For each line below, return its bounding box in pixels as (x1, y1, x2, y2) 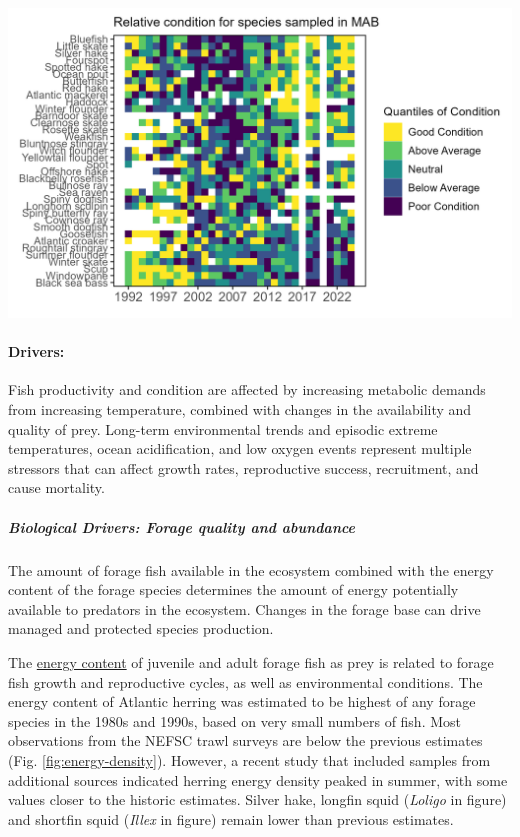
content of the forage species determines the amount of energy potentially (8, 579, 459, 600)
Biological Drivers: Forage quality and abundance (8, 516, 356, 537)
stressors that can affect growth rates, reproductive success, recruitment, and (8, 457, 479, 478)
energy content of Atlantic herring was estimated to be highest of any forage (8, 691, 476, 712)
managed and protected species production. (8, 618, 274, 639)
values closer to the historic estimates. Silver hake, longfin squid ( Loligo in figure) (8, 789, 507, 810)
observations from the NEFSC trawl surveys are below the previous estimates (8, 730, 483, 751)
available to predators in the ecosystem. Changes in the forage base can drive (8, 598, 481, 619)
